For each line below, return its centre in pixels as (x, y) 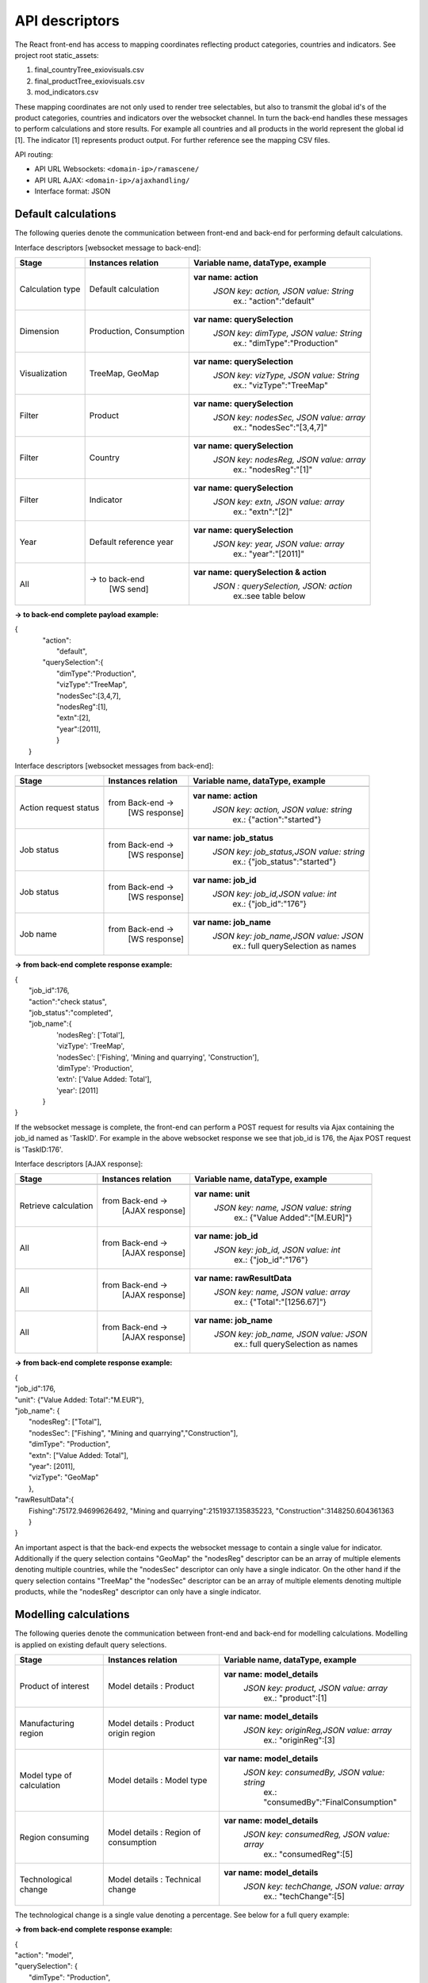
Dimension (39, 331)
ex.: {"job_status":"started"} (285, 862)
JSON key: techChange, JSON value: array (323, 1886)
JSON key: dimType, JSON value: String (287, 333)
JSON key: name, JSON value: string (283, 1208)
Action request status (59, 807)
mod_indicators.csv (67, 92)
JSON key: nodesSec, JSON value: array (289, 417)
